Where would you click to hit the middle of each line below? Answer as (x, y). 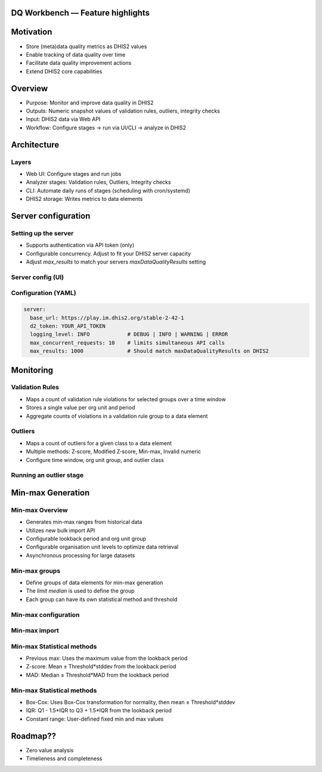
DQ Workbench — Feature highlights (80, 13)
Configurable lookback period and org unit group (86, 539)
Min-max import (35, 631)
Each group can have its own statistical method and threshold (102, 599)
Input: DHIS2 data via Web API (63, 119)
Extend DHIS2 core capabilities (64, 71)
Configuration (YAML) (44, 293)
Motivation (32, 32)
